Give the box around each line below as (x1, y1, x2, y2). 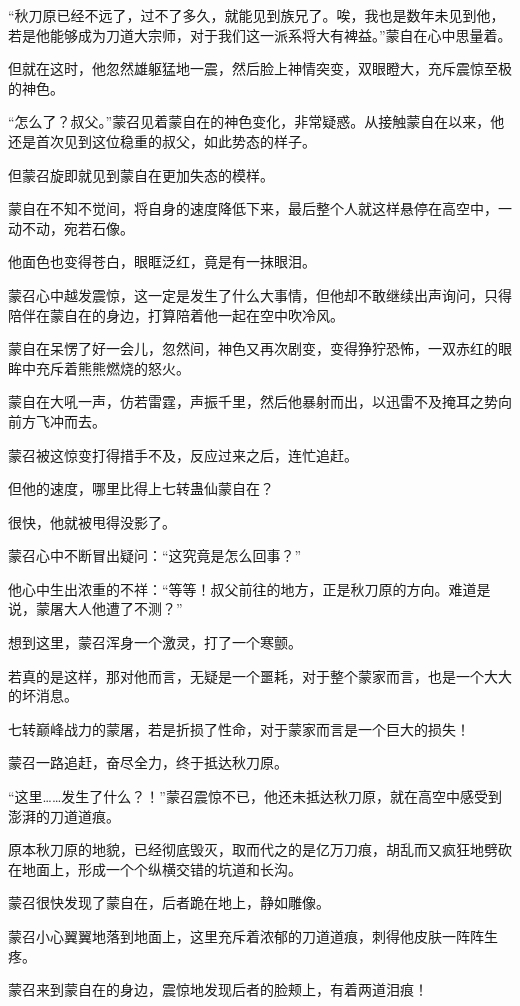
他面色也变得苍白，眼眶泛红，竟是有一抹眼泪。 (8, 251, 316, 272)
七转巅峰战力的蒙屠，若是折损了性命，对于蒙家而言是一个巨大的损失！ (8, 718, 470, 739)
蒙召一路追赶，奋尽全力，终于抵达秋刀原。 (8, 752, 288, 773)
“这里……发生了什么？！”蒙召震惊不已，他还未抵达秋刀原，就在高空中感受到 (8, 786, 502, 807)
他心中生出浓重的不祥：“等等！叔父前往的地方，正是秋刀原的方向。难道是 (8, 578, 491, 599)
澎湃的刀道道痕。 (8, 805, 120, 826)
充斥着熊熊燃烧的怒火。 (35, 357, 190, 378)
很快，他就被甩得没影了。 (8, 511, 176, 532)
